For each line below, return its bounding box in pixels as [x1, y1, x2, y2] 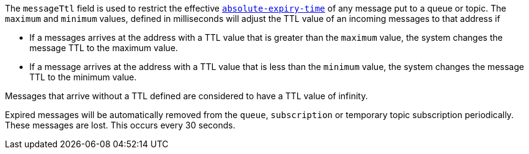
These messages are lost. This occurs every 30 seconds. [5, 120, 235, 130]
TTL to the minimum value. [29, 72, 137, 82]
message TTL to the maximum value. [29, 43, 178, 53]
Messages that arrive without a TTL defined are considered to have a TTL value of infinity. [5, 91, 368, 101]
